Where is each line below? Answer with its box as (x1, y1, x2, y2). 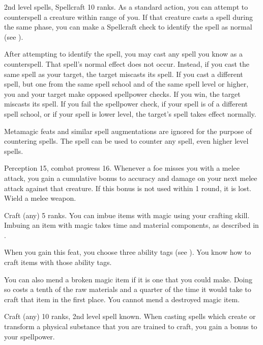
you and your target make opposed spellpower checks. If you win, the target (4, 88, 241, 99)
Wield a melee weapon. (4, 193, 76, 203)
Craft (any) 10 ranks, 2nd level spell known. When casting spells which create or (4, 311, 256, 322)
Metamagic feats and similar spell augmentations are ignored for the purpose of (4, 125, 252, 136)
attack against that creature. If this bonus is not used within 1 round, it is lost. (4, 182, 252, 193)
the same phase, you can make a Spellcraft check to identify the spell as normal (4, 21, 252, 32)
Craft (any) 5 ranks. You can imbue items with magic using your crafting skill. (4, 209, 250, 220)
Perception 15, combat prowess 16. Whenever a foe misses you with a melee (4, 163, 240, 173)
